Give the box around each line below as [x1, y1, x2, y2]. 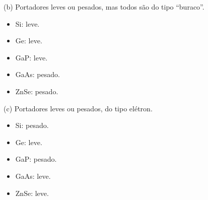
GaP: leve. [15, 52, 48, 62]
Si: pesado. [15, 120, 49, 130]
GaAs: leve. [15, 170, 51, 181]
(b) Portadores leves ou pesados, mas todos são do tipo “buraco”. [4, 2, 204, 12]
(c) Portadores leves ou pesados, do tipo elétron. [4, 103, 153, 113]
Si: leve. [15, 18, 40, 29]
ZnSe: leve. [15, 187, 49, 198]
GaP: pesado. [15, 154, 57, 164]
